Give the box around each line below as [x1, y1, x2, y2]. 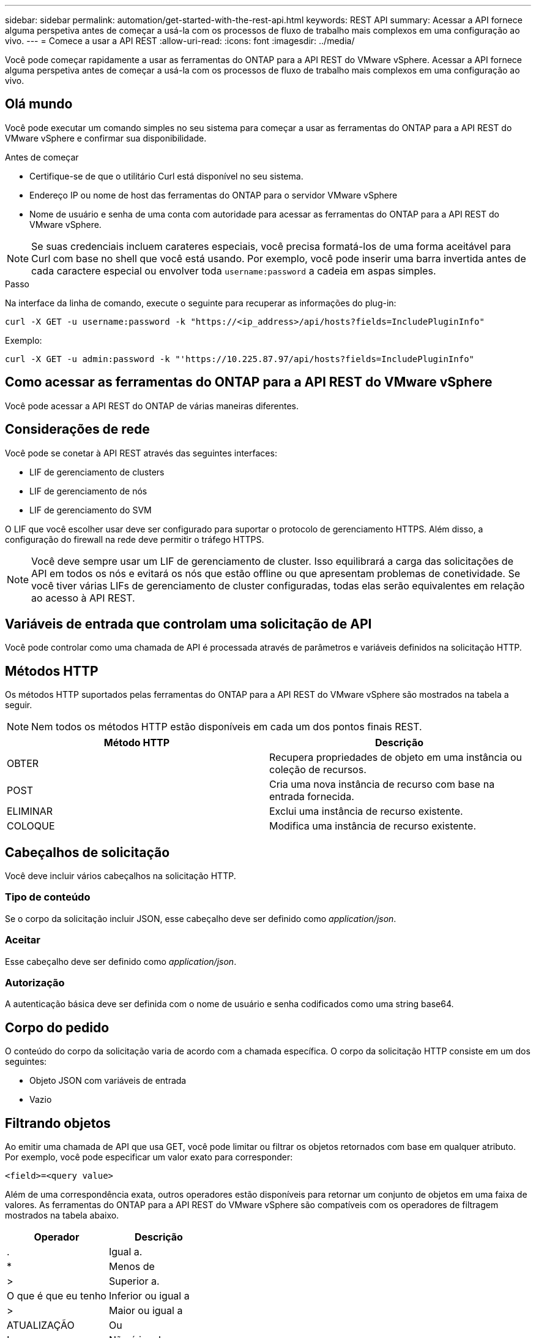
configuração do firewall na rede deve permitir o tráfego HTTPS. [5, 534, 264, 545]
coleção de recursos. [269, 763, 367, 776]
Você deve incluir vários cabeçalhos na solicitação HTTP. [5, 871, 236, 882]
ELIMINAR [7, 805, 53, 818]
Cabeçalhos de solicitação [5, 844, 170, 860]
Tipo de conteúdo [5, 891, 91, 904]
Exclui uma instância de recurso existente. [269, 805, 463, 818]
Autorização [5, 976, 65, 989]
